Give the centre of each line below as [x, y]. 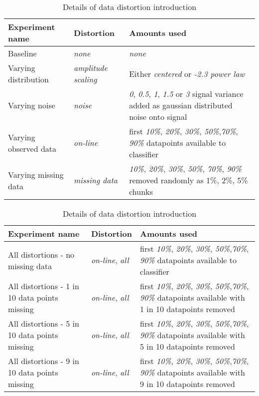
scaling [85, 79]
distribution [28, 79]
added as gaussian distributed [181, 105]
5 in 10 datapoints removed [188, 346]
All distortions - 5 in [44, 323]
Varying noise [32, 105]
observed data [32, 148]
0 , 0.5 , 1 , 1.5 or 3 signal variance [186, 94]
